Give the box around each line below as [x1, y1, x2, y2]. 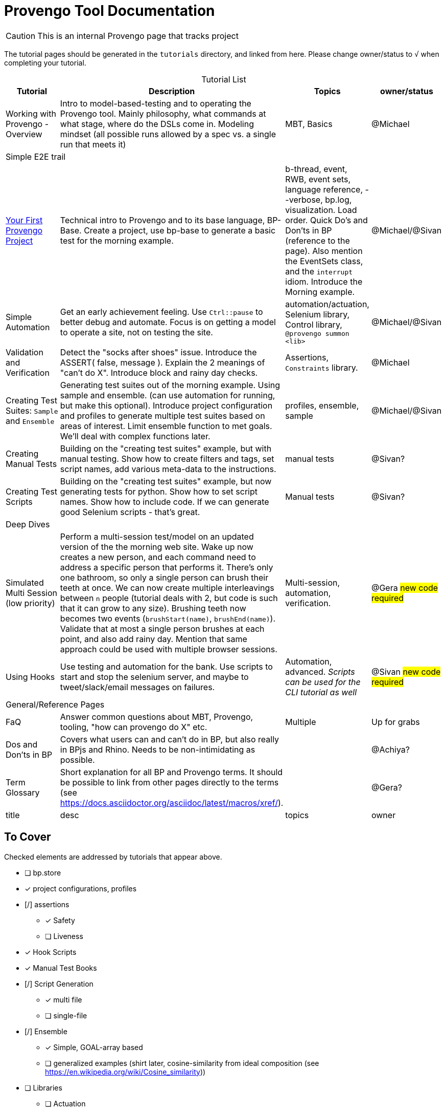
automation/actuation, [285, 298, 369, 309]
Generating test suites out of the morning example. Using [60, 379, 280, 390]
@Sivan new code [371, 666, 441, 677]
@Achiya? [371, 744, 410, 755]
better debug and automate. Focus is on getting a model [60, 316, 276, 327]
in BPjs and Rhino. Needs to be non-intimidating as [60, 744, 255, 755]
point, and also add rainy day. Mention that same [60, 633, 247, 644]
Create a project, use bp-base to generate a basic [84, 225, 276, 236]
